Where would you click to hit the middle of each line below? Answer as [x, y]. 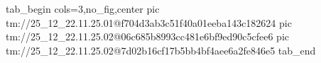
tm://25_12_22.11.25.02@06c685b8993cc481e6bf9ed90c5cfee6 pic [147, 36]
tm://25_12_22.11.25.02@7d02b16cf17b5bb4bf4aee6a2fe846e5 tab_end [161, 50]
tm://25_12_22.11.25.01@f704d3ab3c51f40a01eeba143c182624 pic [149, 22]
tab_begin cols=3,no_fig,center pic [83, 8]
